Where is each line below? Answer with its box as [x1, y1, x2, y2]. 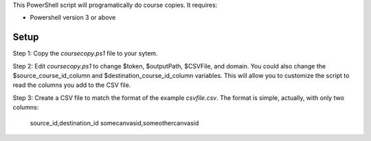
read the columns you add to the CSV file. [12, 81, 131, 89]
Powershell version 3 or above [30, 14, 116, 22]
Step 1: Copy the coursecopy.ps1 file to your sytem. [12, 49, 158, 57]
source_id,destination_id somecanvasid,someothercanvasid [30, 118, 199, 127]
